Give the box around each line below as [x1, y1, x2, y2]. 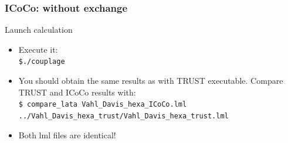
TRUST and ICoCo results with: [18, 86, 136, 98]
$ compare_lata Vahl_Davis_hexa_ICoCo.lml [18, 100, 187, 109]
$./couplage [18, 57, 65, 66]
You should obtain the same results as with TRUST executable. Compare [18, 74, 283, 87]
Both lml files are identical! [18, 128, 116, 141]
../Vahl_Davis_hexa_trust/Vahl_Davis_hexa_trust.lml [18, 111, 229, 120]
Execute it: [18, 43, 58, 55]
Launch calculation [5, 23, 73, 36]
